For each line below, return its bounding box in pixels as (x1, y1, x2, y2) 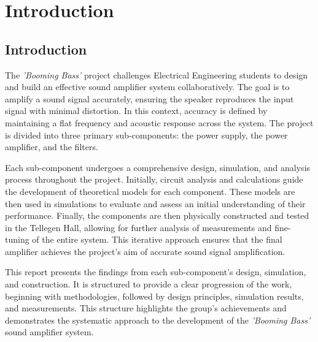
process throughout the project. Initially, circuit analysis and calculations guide (5, 173, 303, 186)
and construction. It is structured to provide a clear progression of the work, (5, 278, 292, 291)
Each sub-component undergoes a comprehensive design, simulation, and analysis (5, 161, 311, 173)
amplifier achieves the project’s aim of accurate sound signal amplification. (5, 245, 285, 257)
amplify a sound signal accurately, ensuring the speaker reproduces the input (5, 92, 294, 105)
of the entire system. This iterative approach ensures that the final (32, 233, 282, 246)
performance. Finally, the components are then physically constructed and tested (5, 209, 309, 222)
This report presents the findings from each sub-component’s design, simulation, (5, 265, 306, 278)
